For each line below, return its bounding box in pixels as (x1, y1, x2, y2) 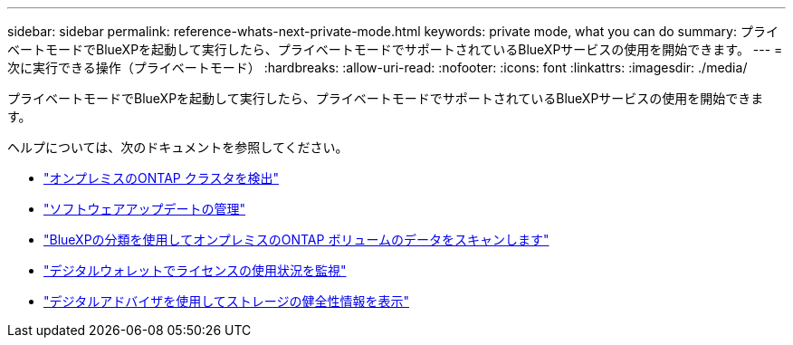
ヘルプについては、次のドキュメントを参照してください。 (7, 139, 349, 155)
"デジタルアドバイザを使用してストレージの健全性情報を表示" (43, 293, 410, 309)
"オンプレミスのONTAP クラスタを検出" (43, 170, 279, 186)
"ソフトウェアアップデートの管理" (43, 201, 246, 216)
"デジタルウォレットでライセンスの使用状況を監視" (43, 263, 347, 278)
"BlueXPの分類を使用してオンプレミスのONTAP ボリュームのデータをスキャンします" (43, 232, 549, 247)
